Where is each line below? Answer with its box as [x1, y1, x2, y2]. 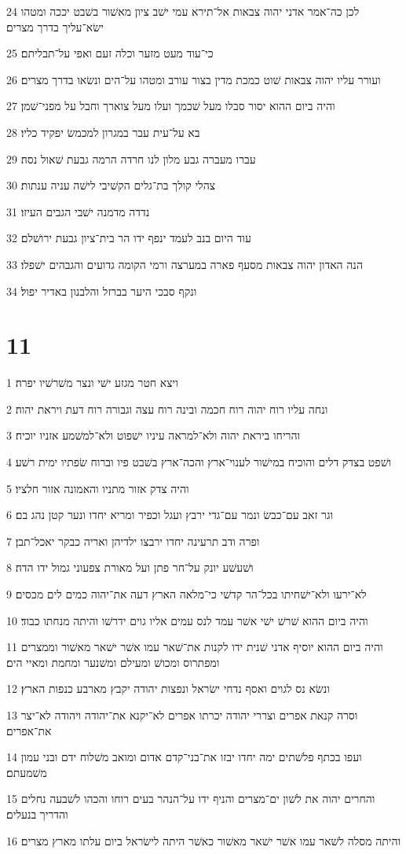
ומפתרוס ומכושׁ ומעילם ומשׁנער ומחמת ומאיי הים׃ [6, 653, 220, 670]
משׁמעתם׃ [6, 764, 47, 780]
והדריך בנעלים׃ [6, 805, 68, 822]
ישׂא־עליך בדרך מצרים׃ [6, 18, 104, 35]
